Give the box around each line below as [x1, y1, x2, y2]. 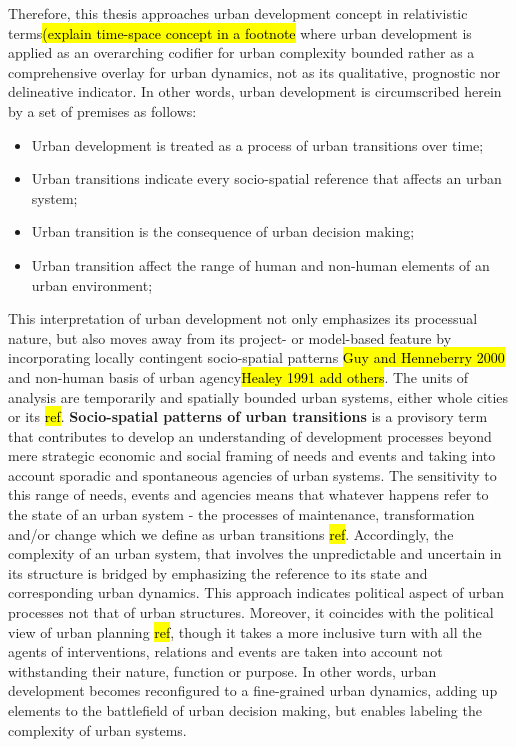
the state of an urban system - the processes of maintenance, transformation [8, 504, 475, 525]
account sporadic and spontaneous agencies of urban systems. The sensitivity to [8, 464, 497, 485]
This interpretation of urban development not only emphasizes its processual [8, 308, 478, 329]
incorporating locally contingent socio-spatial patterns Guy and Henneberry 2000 [8, 347, 505, 368]
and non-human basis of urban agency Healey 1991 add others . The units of [8, 366, 469, 387]
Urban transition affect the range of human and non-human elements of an [31, 254, 490, 275]
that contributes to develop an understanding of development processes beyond [8, 425, 492, 446]
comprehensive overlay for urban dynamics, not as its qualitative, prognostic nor [8, 61, 501, 82]
